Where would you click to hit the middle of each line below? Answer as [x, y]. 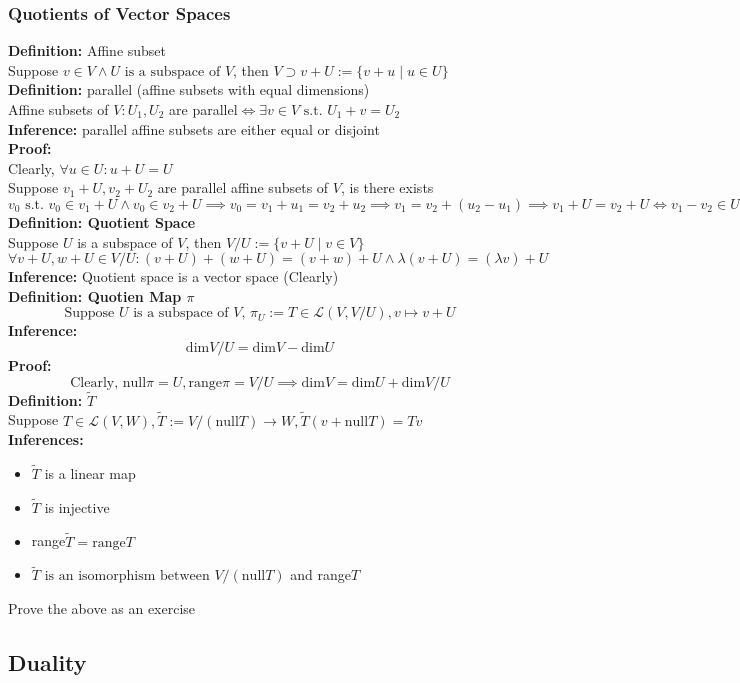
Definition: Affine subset [87, 50]
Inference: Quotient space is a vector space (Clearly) [173, 276]
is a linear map [90, 472]
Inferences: [46, 439]
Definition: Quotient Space [102, 221]
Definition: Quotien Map [95, 295]
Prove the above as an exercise [102, 608]
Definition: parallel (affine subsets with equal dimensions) [189, 89]
